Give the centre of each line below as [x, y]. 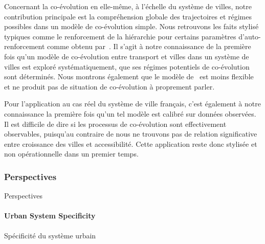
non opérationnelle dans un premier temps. [71, 154]
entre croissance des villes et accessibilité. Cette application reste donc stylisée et [131, 143]
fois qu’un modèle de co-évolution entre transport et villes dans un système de [127, 56]
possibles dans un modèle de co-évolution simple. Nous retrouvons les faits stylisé [131, 26]
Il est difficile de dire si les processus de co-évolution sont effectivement [115, 124]
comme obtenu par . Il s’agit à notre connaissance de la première [149, 46]
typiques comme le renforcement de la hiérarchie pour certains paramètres [120, 36]
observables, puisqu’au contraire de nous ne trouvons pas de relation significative [131, 134]
